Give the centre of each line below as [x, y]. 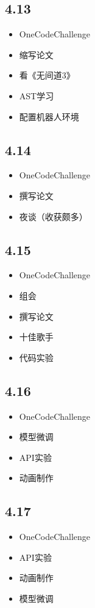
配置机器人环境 [49, 116]
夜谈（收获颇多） [53, 216]
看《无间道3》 [47, 75]
